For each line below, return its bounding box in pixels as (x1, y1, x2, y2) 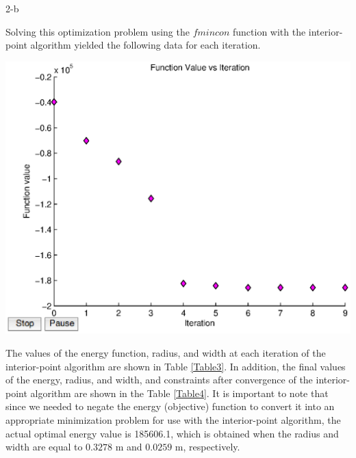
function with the (232, 24, 306, 38)
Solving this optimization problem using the (5, 24, 190, 38)
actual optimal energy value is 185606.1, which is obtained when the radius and (5, 426, 339, 440)
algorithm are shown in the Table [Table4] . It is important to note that (30, 385, 329, 400)
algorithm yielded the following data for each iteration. (30, 38, 261, 52)
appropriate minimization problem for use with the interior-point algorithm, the (5, 413, 341, 427)
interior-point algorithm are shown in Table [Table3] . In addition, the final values (5, 359, 346, 373)
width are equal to (5, 440, 83, 454)
